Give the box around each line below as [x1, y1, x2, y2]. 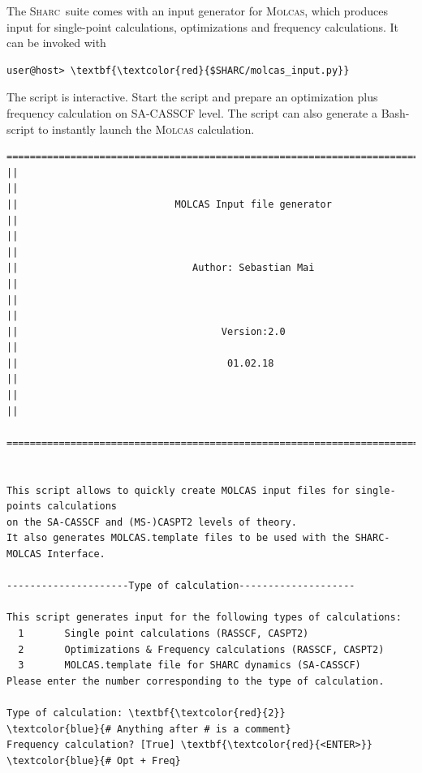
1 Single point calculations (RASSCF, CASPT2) [18, 627, 309, 639]
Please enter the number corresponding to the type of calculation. [6, 675, 385, 687]
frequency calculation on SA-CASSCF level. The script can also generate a [6, 104, 378, 121]
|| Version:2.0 [6, 325, 286, 337]
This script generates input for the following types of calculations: [6, 612, 402, 624]
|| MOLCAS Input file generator [6, 198, 332, 210]
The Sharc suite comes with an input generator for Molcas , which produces [6, 2, 389, 19]
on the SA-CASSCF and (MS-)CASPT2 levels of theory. [6, 516, 297, 528]
